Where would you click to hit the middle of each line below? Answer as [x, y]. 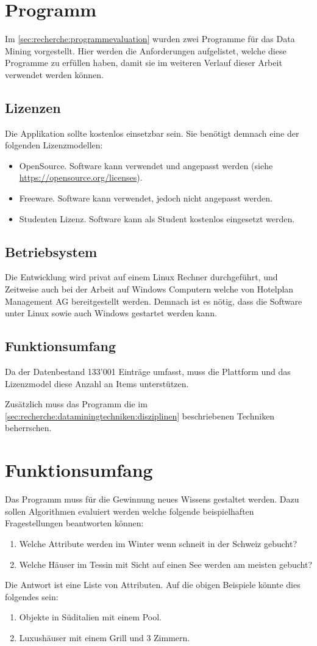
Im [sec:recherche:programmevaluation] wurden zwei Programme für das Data [150, 39]
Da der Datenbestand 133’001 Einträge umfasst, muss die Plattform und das [148, 372]
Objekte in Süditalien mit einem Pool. [90, 617]
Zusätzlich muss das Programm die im [76, 404]
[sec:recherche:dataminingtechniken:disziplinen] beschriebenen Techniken [140, 416]
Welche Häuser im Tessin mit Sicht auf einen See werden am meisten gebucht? [166, 564]
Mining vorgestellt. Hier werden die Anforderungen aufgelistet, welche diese [146, 50]
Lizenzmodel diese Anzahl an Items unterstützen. [97, 383]
